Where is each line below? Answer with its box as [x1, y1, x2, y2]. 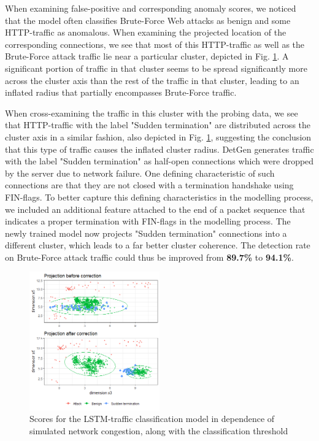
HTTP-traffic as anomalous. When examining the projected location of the [5, 26, 286, 39]
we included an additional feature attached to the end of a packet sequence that [5, 202, 306, 215]
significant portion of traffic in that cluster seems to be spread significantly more [5, 61, 307, 74]
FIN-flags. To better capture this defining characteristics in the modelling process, [5, 190, 313, 203]
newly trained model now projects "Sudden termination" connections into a [5, 226, 287, 239]
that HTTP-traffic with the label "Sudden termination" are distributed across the [5, 118, 311, 131]
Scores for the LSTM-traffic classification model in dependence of [29, 412, 275, 425]
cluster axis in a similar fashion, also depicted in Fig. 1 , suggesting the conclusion [5, 130, 312, 143]
